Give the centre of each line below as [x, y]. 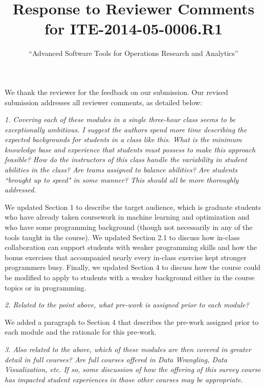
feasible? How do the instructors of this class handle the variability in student [126, 159]
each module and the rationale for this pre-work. [81, 332]
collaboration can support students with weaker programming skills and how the [131, 247]
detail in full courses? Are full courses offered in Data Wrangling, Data [116, 359]
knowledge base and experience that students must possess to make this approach [130, 149]
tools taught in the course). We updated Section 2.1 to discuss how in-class [122, 237]
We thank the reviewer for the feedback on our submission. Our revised [116, 92]
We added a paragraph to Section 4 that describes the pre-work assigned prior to [132, 322]
